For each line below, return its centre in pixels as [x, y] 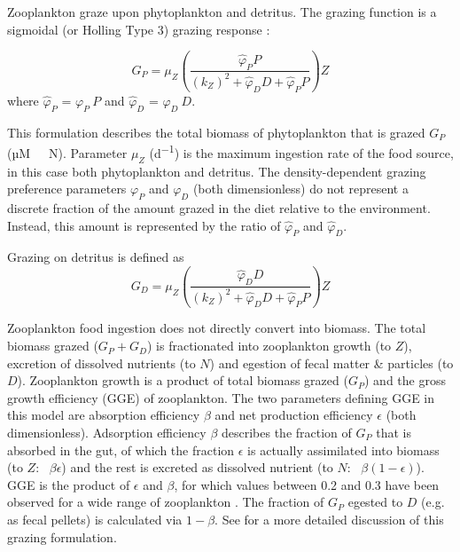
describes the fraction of [286, 433]
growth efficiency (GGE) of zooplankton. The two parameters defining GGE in [221, 397]
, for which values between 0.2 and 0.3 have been [307, 484]
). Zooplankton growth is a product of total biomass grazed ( [183, 380]
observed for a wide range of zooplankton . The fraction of [166, 502]
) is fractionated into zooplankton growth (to [269, 346]
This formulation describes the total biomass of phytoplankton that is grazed [216, 132]
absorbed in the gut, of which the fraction [121, 449]
